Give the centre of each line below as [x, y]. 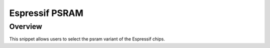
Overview [26, 26]
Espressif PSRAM [46, 13]
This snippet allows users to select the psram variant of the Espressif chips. [87, 39]
